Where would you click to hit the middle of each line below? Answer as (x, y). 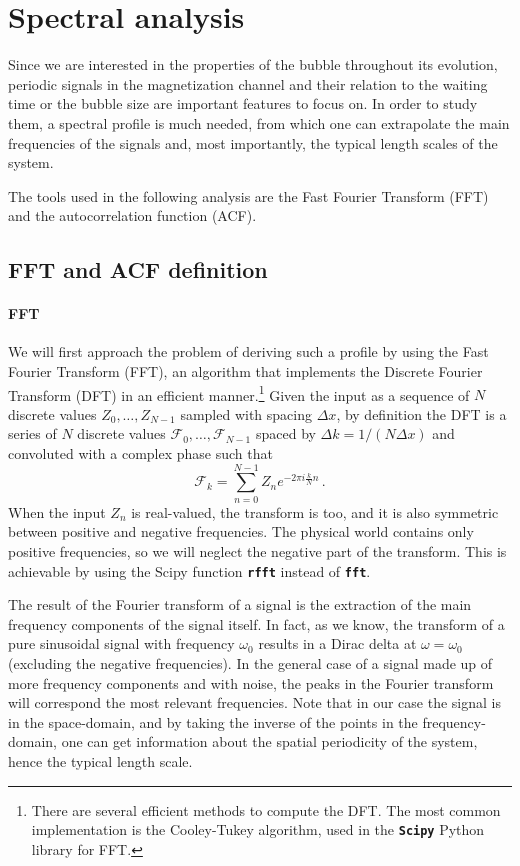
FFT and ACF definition (138, 269)
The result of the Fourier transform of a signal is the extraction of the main (240, 604)
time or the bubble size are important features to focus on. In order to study (243, 103)
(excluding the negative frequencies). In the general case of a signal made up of (250, 663)
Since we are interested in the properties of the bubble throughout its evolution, (253, 64)
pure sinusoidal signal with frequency (121, 643)
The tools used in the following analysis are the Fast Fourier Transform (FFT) (248, 195)
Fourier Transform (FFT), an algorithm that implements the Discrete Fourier (245, 371)
